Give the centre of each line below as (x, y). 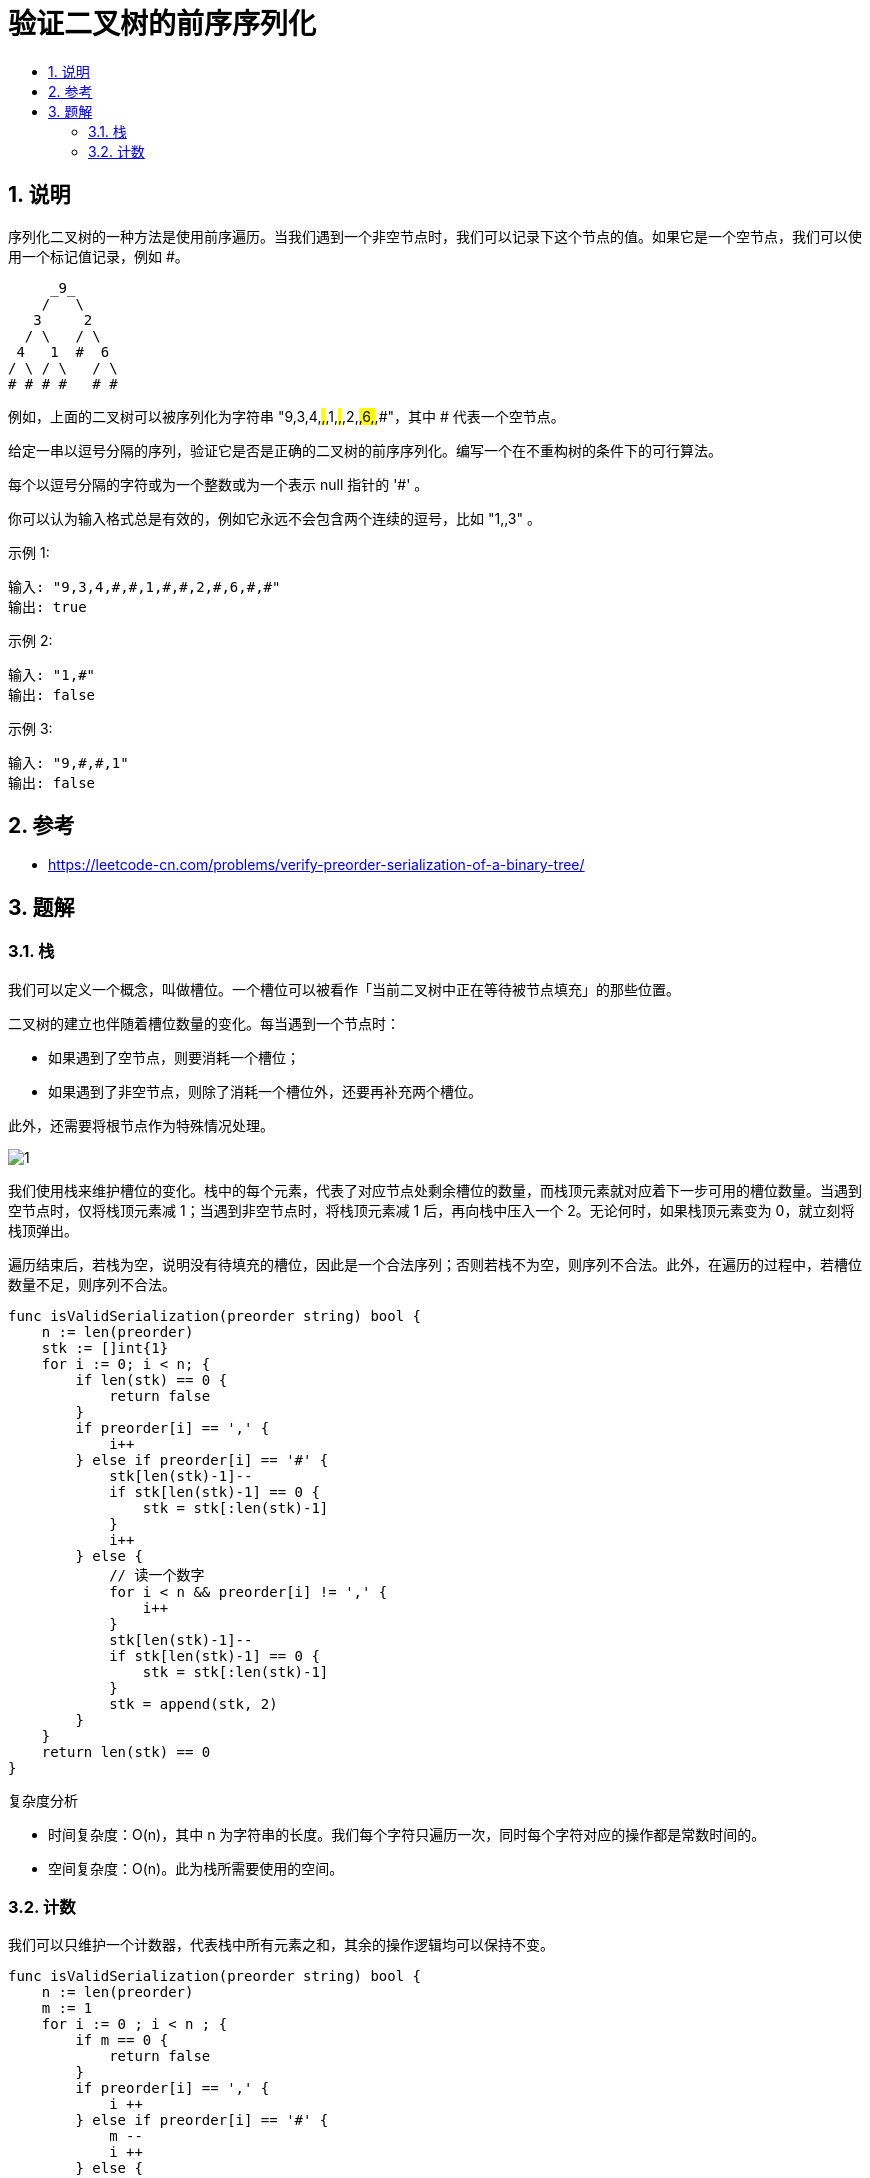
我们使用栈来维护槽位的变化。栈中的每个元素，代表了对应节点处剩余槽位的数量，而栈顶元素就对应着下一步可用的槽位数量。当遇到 (435, 1190)
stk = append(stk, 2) (193, 1703)
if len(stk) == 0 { (151, 1379)
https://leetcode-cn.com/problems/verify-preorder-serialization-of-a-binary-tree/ (316, 865)
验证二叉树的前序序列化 (162, 24)
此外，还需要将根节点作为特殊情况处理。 (141, 1125)
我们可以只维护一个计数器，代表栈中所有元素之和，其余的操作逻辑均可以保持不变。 (281, 1945)
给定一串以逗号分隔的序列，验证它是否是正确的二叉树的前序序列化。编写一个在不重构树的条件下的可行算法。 (365, 450)
